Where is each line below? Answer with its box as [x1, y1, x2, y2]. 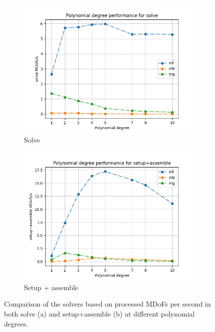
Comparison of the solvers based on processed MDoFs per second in [4, 299, 211, 309]
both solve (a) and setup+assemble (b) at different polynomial [4, 308, 195, 319]
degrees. [4, 318, 28, 329]
